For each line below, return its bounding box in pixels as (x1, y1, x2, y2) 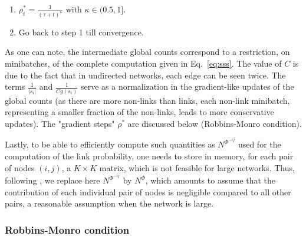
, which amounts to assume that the (145, 174, 276, 186)
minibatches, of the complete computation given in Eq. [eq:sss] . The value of (5, 57, 282, 70)
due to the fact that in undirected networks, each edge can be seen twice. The (5, 68, 286, 81)
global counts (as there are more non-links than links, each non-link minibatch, (5, 94, 290, 106)
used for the (238, 138, 281, 150)
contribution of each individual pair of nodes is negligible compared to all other (5, 185, 291, 198)
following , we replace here (5, 174, 100, 186)
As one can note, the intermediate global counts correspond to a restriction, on (5, 45, 290, 58)
